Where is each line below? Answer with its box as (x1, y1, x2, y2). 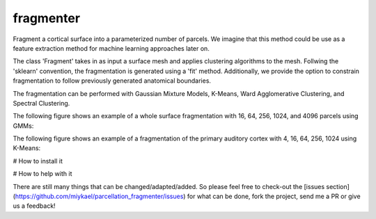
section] (326, 182, 350, 190)
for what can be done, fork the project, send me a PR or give (187, 192, 361, 201)
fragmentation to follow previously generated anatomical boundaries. (13, 76, 212, 85)
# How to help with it (13, 170, 72, 178)
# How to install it (13, 156, 63, 165)
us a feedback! (13, 202, 56, 210)
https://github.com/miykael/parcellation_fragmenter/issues (15, 192, 184, 201)
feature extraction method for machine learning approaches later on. (13, 44, 210, 52)
